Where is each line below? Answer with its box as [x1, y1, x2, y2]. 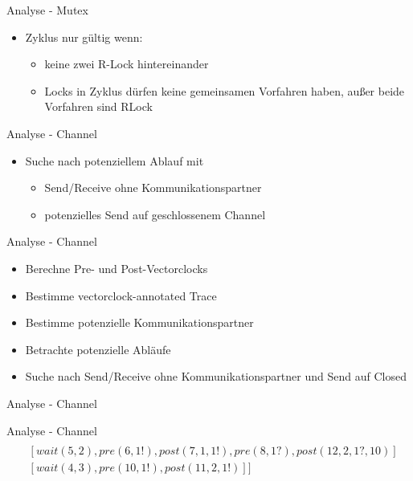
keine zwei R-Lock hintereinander [44, 55, 209, 72]
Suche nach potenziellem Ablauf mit [25, 152, 204, 169]
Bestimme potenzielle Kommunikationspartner [25, 314, 254, 331]
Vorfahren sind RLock [44, 98, 153, 115]
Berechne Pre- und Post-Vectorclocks [25, 259, 208, 276]
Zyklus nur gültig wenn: [25, 28, 143, 45]
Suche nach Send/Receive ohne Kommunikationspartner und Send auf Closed [25, 368, 407, 385]
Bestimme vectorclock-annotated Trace [25, 287, 217, 304]
